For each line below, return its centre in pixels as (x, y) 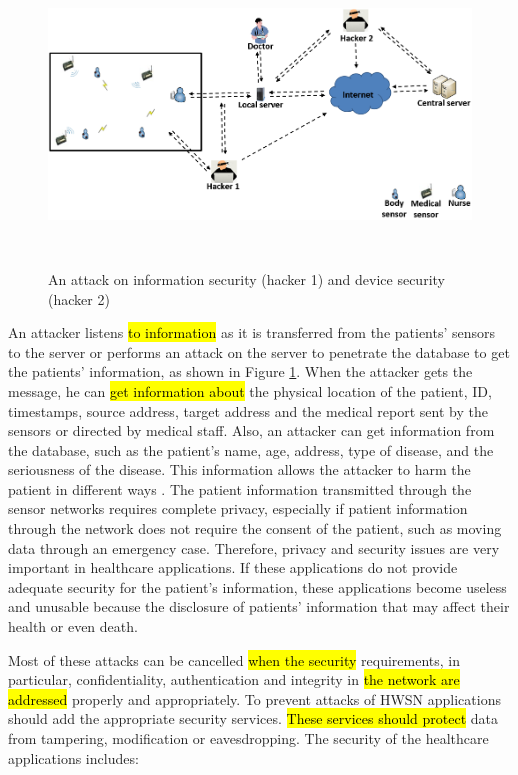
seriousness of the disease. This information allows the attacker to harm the (239, 469)
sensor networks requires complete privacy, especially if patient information (238, 508)
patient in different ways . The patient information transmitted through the (240, 488)
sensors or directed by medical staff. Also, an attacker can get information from (251, 430)
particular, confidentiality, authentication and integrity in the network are (234, 679)
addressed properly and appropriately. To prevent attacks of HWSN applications (254, 698)
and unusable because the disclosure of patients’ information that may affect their (259, 606)
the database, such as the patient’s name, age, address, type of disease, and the (251, 449)
